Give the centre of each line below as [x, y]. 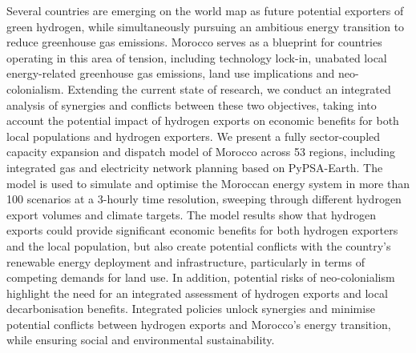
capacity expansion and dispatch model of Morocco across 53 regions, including [201, 152]
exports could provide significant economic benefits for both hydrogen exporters [202, 230]
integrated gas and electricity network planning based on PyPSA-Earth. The [195, 167]
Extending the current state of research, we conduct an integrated [229, 88]
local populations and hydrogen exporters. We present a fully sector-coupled [194, 136]
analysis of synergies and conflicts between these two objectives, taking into [192, 104]
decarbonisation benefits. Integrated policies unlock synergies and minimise [191, 309]
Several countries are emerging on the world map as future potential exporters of [205, 10]
